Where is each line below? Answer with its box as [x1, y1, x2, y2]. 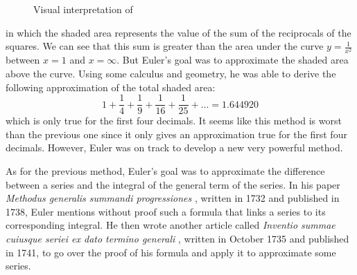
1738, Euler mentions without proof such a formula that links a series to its [6, 204, 326, 218]
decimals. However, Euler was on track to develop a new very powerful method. [6, 140, 343, 155]
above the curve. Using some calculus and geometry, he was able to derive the [6, 66, 336, 80]
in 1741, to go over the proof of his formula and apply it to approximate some [6, 245, 336, 259]
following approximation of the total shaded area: [6, 79, 216, 94]
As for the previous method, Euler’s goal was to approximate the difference [6, 163, 325, 178]
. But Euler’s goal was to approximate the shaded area [116, 53, 349, 67]
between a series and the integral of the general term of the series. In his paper [6, 177, 340, 191]
